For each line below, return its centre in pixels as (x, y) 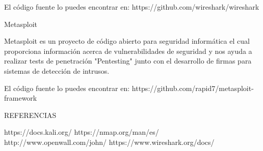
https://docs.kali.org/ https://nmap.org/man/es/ (82, 132)
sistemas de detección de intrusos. (57, 70)
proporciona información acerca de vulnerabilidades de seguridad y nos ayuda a (128, 51)
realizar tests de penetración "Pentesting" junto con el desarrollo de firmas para (128, 61)
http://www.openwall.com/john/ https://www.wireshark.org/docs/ (109, 142)
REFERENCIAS (30, 115)
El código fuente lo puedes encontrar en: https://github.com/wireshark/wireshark (132, 7)
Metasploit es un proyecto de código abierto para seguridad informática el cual (127, 41)
